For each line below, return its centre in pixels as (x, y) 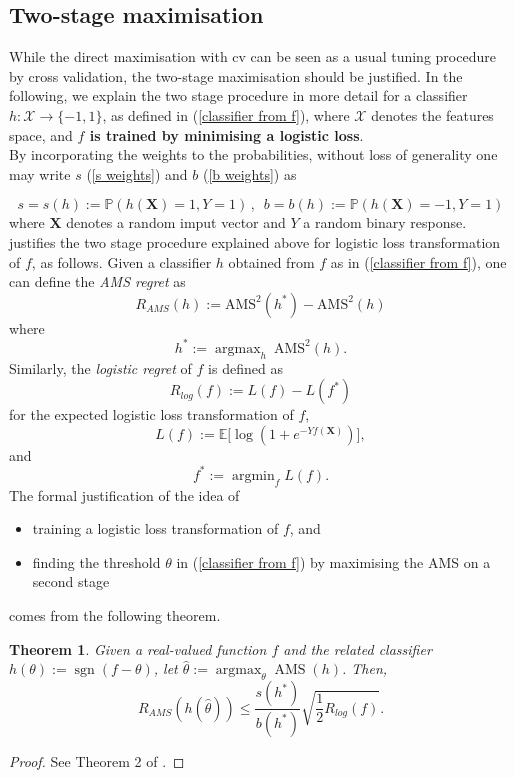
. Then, (365, 668)
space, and (41, 134)
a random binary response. (385, 222)
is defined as (245, 367)
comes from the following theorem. (115, 615)
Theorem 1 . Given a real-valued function (138, 648)
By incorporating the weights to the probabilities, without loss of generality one (253, 154)
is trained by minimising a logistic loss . (226, 134)
